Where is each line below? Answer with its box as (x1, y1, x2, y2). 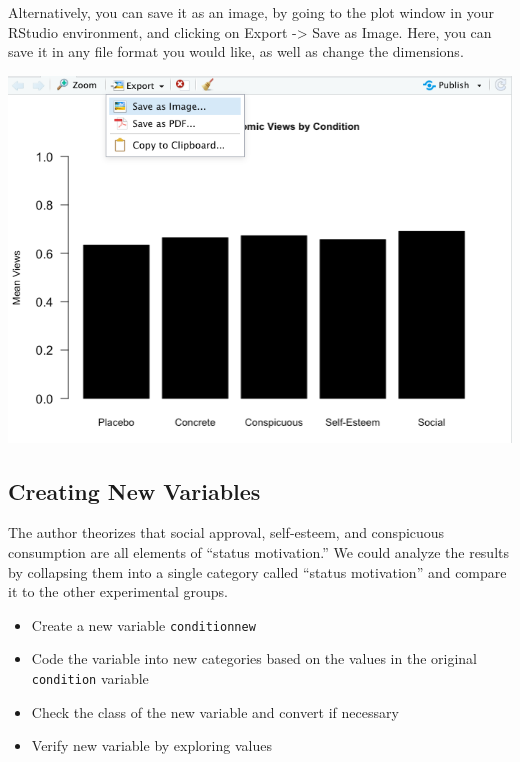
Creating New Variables (8, 475, 261, 506)
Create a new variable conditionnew (31, 614, 256, 635)
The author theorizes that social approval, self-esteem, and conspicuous (8, 522, 445, 543)
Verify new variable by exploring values (31, 735, 272, 756)
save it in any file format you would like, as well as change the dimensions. (8, 41, 464, 62)
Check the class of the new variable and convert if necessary (31, 701, 399, 722)
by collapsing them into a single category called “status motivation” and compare (8, 561, 507, 582)
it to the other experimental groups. (8, 581, 228, 602)
